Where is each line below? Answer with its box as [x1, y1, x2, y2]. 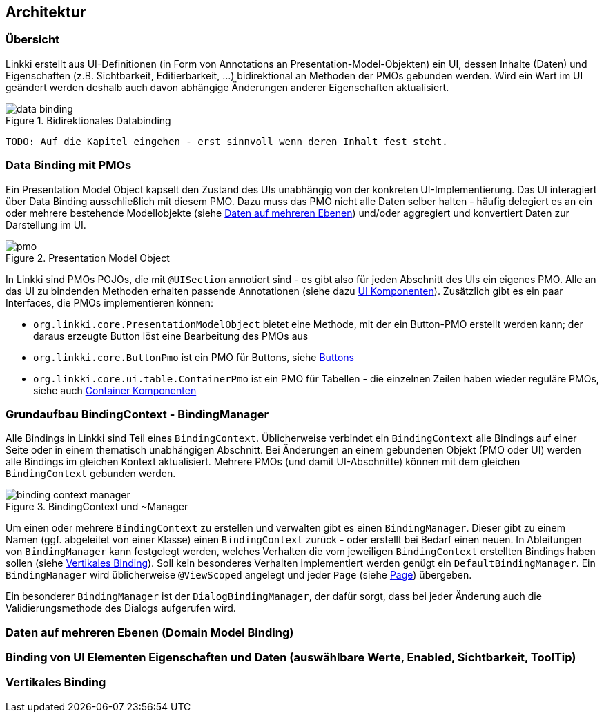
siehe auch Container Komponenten [33, 384, 197, 396]
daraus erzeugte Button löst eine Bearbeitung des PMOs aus [33, 329, 309, 342]
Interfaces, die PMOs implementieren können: [6, 296, 213, 309]
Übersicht [6, 32, 60, 47]
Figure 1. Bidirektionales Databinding [6, 114, 171, 126]
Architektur [6, 3, 86, 21]
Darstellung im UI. [6, 218, 86, 231]
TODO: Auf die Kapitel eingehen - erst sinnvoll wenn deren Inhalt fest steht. [6, 135, 448, 147]
